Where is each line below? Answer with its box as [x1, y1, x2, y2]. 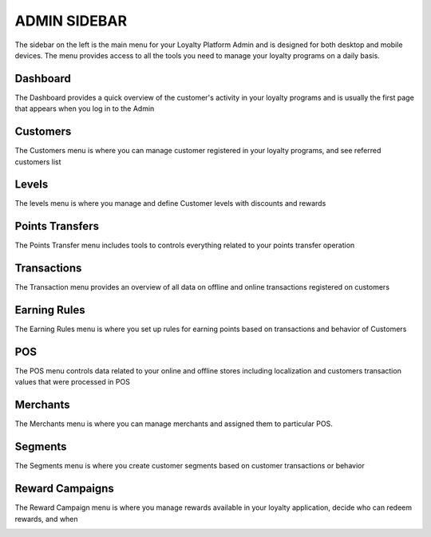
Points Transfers [14, 219, 100, 233]
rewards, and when [14, 514, 79, 523]
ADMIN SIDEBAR [14, 12, 128, 30]
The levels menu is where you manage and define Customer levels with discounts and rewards [14, 199, 326, 208]
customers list [14, 156, 61, 167]
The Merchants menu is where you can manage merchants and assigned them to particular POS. [14, 419, 333, 428]
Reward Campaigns [14, 482, 115, 496]
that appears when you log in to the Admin [14, 104, 155, 113]
